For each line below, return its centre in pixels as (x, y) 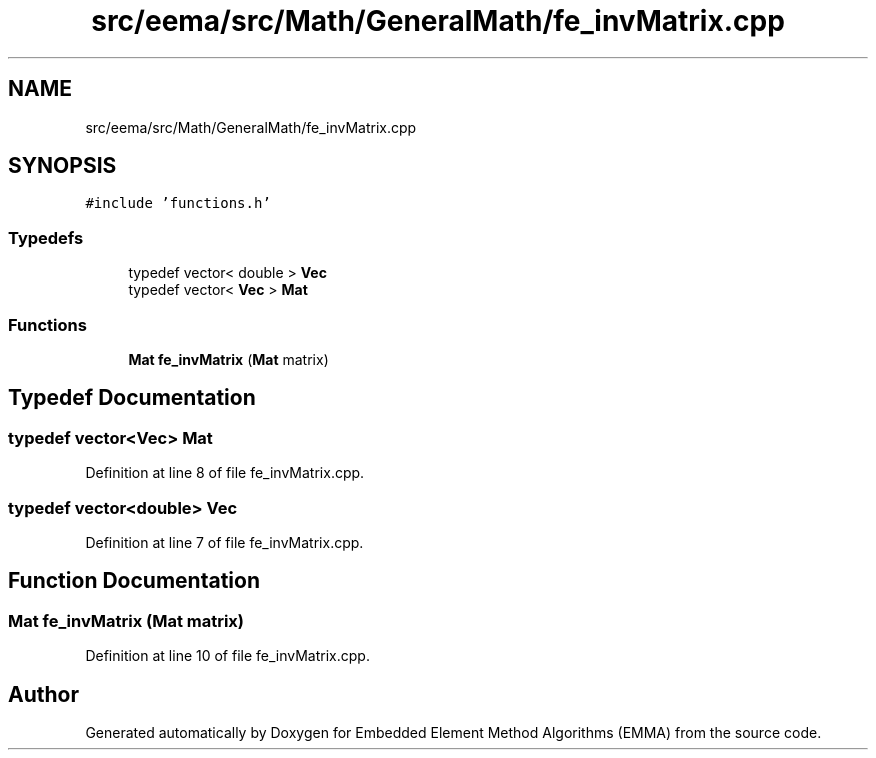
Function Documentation (134, 581)
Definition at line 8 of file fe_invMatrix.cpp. (225, 473)
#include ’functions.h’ (178, 203)
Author (43, 694)
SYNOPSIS (62, 166)
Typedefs (46, 237)
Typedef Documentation (132, 398)
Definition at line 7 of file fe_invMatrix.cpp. (224, 542)
